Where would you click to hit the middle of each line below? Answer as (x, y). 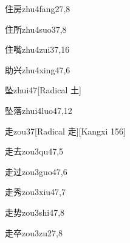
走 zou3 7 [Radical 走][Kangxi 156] (65, 131)
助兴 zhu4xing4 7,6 (38, 69)
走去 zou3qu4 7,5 (34, 151)
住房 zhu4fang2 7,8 (38, 8)
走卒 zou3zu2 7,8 (34, 232)
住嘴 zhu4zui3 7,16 (37, 49)
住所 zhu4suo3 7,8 (36, 29)
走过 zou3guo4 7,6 (36, 171)
